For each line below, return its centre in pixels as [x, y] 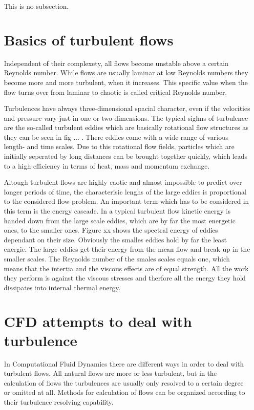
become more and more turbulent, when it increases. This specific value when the [126, 82]
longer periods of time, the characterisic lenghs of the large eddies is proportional [125, 191]
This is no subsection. [36, 6]
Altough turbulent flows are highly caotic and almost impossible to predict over [123, 182]
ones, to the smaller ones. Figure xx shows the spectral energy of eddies [111, 230]
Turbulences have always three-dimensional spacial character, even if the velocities [127, 108]
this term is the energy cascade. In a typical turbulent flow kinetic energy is [117, 211]
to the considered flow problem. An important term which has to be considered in [127, 201]
